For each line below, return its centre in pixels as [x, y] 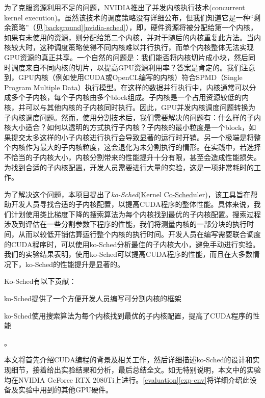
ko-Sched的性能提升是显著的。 [75, 264]
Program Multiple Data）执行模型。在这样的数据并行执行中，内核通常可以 [127, 87]
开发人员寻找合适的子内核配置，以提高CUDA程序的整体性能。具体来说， [132, 204]
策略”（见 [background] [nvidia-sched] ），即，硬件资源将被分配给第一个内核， [134, 27]
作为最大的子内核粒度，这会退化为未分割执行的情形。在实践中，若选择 [143, 147]
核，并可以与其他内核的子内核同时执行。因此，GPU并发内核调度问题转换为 [130, 107]
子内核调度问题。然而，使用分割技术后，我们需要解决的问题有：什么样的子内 [132, 117]
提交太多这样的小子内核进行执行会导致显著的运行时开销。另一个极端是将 [132, 137]
